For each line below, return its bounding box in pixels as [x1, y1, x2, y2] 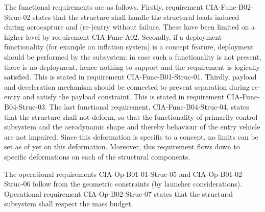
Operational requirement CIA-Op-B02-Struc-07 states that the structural [4, 188, 233, 199]
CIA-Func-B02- [205, 2, 253, 12]
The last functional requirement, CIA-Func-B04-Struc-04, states [49, 101, 249, 112]
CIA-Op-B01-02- [192, 168, 245, 179]
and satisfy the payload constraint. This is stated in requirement [22, 91, 225, 102]
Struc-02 [4, 11, 31, 22]
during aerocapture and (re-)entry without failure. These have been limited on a [4, 21, 255, 32]
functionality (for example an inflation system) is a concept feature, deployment [4, 41, 254, 52]
